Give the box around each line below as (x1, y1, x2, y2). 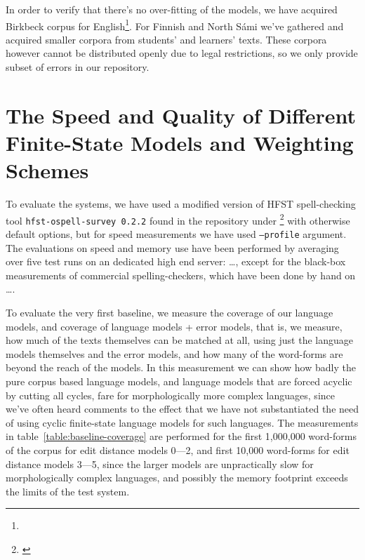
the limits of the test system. (6, 484, 130, 498)
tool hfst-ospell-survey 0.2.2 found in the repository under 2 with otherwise (6, 211, 350, 227)
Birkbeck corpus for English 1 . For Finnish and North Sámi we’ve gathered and (6, 16, 344, 33)
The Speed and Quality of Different (6, 100, 357, 129)
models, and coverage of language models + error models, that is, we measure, (6, 319, 343, 333)
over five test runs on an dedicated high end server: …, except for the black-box (6, 254, 346, 269)
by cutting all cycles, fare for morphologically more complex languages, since (6, 387, 335, 402)
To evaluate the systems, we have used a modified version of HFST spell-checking (6, 196, 356, 211)
